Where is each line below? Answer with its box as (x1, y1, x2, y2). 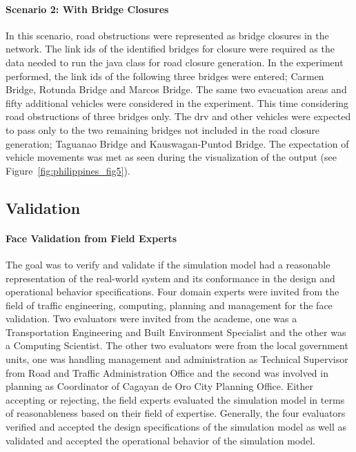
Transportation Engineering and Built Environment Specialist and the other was (6, 324, 346, 339)
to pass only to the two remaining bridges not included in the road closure (6, 122, 320, 137)
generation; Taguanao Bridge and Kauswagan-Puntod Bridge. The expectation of (6, 136, 349, 150)
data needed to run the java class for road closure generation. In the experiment (6, 55, 344, 69)
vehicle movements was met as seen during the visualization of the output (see (6, 150, 337, 164)
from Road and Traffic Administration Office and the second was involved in (6, 365, 328, 380)
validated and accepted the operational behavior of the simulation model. (6, 433, 315, 447)
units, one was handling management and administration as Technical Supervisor (6, 352, 348, 366)
